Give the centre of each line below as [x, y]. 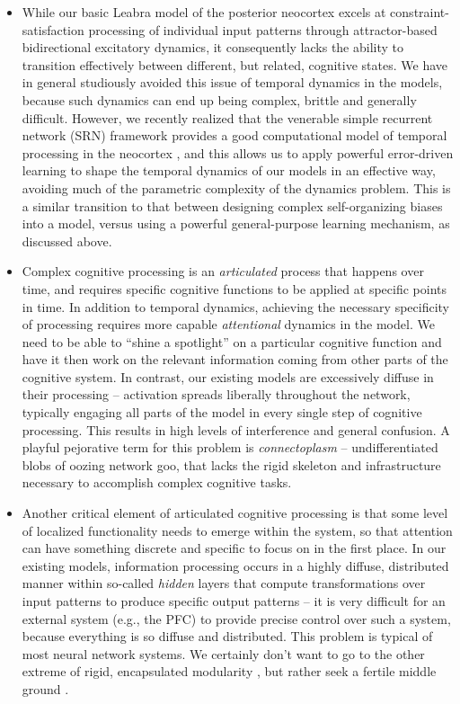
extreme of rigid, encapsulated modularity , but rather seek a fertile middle [229, 671]
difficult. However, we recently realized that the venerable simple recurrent [227, 117]
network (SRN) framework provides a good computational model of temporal [234, 135]
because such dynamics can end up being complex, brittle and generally [219, 99]
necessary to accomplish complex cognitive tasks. [157, 482]
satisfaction [53, 29]
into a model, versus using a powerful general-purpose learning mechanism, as [236, 223]
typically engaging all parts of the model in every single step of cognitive [222, 412]
